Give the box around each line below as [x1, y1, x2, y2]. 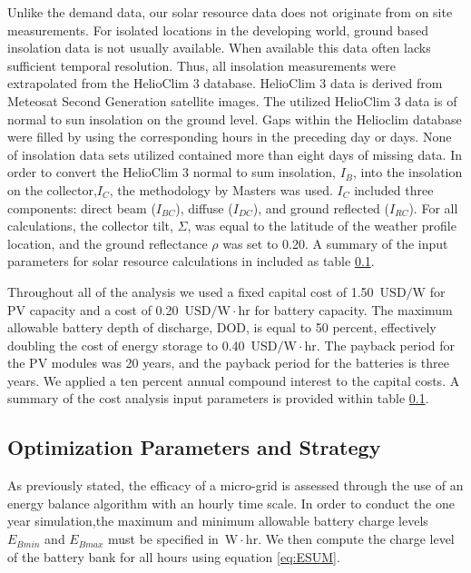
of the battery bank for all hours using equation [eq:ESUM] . [7, 547, 340, 566]
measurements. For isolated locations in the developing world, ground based [7, 20, 428, 39]
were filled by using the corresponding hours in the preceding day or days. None [7, 127, 452, 146]
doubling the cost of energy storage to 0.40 [7, 335, 245, 354]
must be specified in [107, 529, 219, 548]
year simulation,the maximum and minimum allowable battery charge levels [7, 511, 428, 530]
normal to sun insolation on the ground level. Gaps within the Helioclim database [7, 109, 462, 128]
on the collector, [7, 180, 97, 199]
